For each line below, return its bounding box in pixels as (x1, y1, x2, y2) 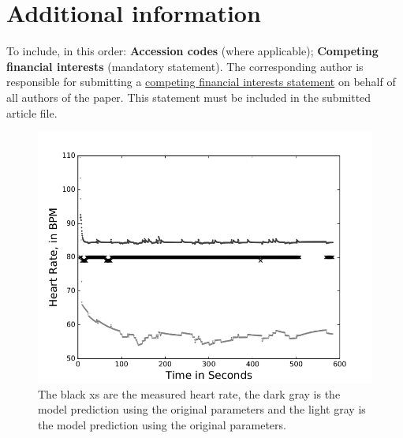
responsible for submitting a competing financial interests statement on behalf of (6, 73, 396, 90)
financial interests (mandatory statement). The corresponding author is (6, 58, 364, 74)
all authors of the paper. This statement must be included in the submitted (6, 88, 371, 105)
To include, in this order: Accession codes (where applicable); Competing (6, 43, 379, 59)
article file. (6, 104, 58, 121)
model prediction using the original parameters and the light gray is (38, 401, 366, 417)
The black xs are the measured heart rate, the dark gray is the (38, 385, 341, 402)
